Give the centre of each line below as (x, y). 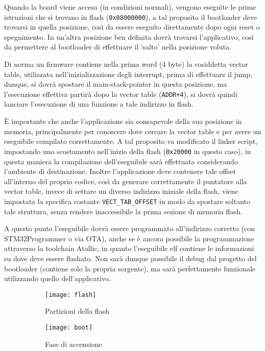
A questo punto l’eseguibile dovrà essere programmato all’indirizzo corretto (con (129, 228)
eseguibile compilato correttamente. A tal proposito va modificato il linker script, (131, 141)
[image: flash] (71, 295)
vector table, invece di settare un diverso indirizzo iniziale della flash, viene (121, 191)
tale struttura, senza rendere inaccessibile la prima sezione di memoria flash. (123, 211)
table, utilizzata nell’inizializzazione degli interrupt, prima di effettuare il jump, (128, 74)
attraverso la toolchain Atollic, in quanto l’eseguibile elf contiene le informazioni (129, 248)
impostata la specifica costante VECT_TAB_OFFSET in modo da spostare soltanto (127, 201)
